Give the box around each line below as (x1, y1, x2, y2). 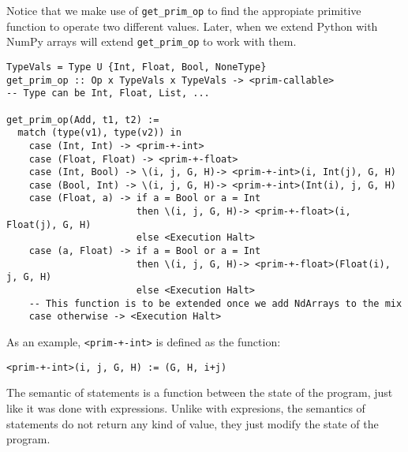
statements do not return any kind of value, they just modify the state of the (6, 415, 379, 431)
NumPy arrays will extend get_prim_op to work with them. (6, 33, 297, 50)
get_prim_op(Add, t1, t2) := (6, 114, 159, 125)
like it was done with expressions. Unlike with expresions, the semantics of (6, 399, 365, 416)
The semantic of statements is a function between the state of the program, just (6, 384, 393, 401)
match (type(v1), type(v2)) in (17, 127, 182, 139)
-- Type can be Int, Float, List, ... (6, 88, 210, 99)
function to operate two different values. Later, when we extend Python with (6, 17, 378, 34)
